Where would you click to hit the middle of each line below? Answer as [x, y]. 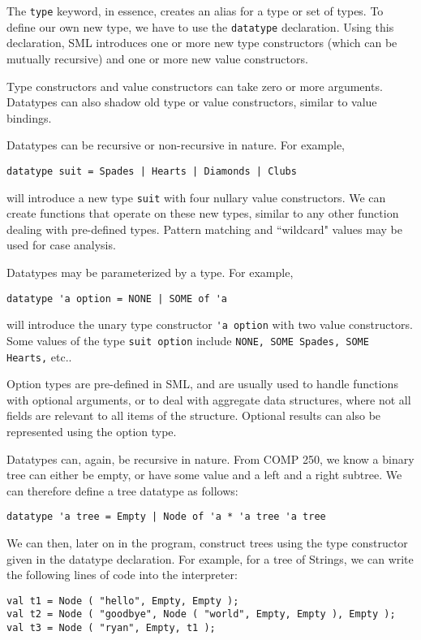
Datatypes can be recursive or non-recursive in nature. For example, [176, 145]
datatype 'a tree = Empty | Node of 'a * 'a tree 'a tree [166, 517]
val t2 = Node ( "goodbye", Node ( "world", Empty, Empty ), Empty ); [201, 614]
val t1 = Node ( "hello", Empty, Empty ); [123, 601]
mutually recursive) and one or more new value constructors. [157, 58]
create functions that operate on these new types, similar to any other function [203, 213]
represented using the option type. [92, 431]
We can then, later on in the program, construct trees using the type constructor [207, 543]
